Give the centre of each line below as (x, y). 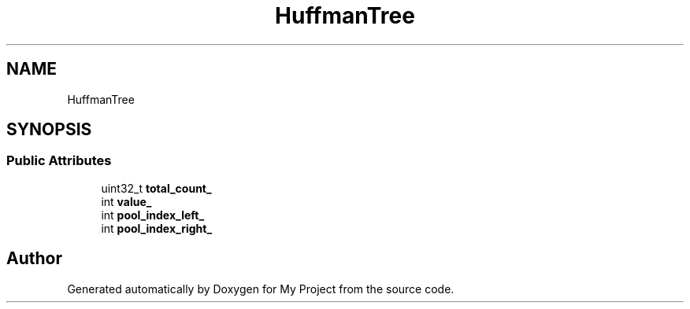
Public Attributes (59, 161)
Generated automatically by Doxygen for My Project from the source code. (261, 289)
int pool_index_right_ (157, 228)
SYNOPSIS (49, 130)
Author (34, 259)
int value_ (126, 201)
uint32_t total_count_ (156, 188)
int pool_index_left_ (153, 215)
